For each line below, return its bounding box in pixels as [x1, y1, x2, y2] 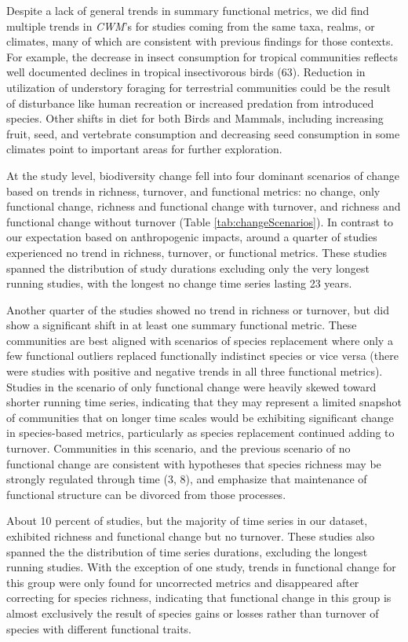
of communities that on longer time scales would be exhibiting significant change [6, 409, 394, 425]
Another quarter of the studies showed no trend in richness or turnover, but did [6, 301, 390, 317]
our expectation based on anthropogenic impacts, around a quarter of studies [6, 229, 377, 245]
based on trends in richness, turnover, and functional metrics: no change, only [6, 182, 381, 199]
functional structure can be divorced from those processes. [6, 486, 286, 502]
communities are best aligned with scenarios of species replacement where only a [6, 332, 393, 348]
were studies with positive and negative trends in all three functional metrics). [6, 363, 383, 380]
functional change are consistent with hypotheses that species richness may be [6, 455, 381, 471]
